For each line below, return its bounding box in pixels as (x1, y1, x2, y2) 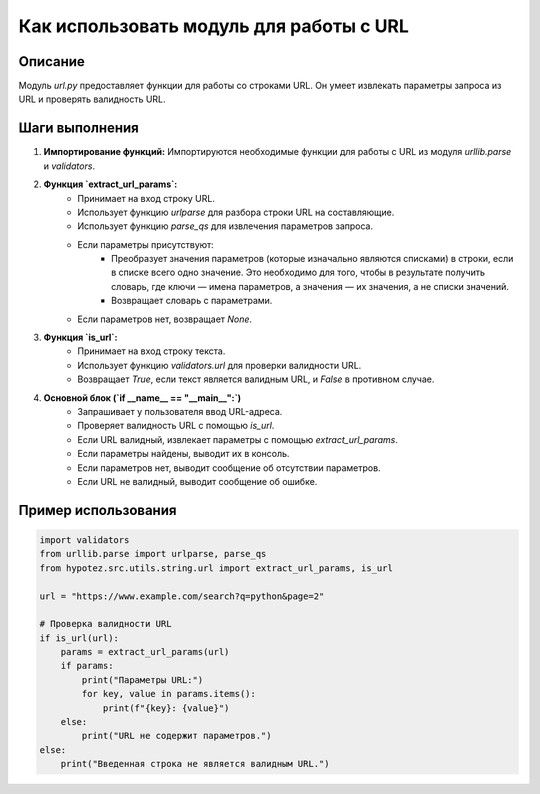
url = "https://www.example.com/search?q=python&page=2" (39, 590, 325, 602)
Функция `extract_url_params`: (43, 178, 178, 190)
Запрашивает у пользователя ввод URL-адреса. (77, 406, 283, 417)
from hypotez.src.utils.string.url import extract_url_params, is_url (39, 562, 394, 574)
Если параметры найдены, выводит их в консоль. (77, 448, 290, 460)
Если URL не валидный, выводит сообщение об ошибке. (77, 475, 318, 487)
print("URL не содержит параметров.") (81, 730, 272, 742)
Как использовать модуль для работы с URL (18, 15, 410, 37)
